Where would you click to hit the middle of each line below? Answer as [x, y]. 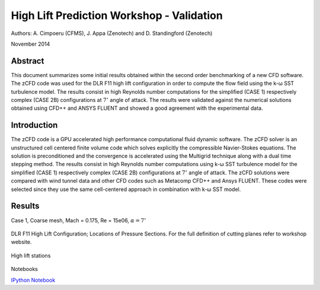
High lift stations [31, 256]
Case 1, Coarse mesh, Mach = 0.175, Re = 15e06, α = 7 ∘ [79, 220]
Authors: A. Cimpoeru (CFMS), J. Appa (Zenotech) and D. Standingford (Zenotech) [112, 33]
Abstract [28, 61]
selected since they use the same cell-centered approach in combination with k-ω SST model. [126, 189]
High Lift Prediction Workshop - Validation [117, 15]
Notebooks [24, 269]
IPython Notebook [33, 280]
